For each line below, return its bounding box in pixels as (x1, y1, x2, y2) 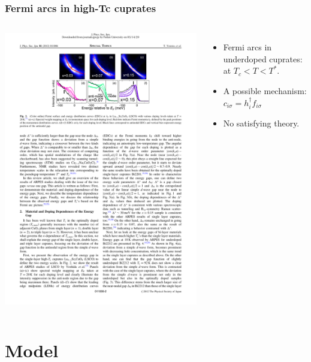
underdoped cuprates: (223, 52, 303, 65)
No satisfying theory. (223, 117, 300, 129)
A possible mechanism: (223, 85, 307, 96)
